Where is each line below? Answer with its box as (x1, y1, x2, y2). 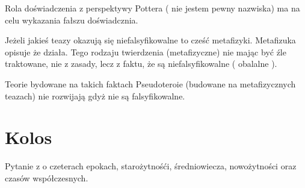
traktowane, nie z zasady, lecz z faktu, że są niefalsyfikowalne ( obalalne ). (5, 57, 277, 70)
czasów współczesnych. (5, 171, 88, 184)
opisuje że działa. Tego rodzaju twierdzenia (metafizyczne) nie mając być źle (5, 45, 286, 58)
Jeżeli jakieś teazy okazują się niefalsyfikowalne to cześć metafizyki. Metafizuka (5, 34, 296, 46)
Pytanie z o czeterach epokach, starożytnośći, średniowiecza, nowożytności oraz (5, 160, 297, 172)
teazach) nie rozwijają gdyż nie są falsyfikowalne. (5, 89, 185, 102)
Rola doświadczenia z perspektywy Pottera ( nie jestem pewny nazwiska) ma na (5, 2, 300, 14)
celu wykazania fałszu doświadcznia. (5, 13, 138, 26)
